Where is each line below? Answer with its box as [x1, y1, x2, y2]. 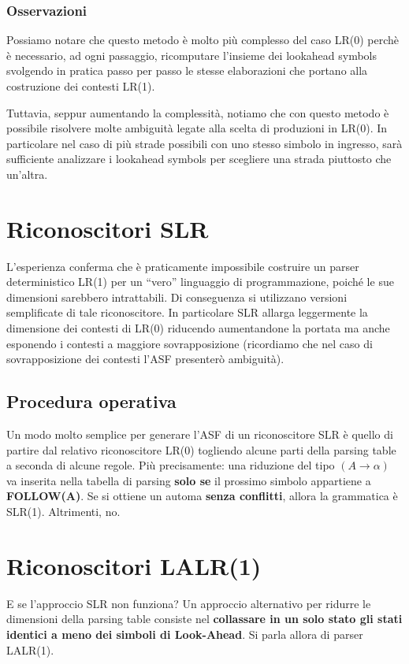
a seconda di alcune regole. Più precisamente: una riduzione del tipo [6, 457, 335, 473]
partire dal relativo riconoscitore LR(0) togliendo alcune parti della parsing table [6, 441, 396, 458]
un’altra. [6, 165, 48, 182]
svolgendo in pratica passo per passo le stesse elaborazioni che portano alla [6, 62, 368, 79]
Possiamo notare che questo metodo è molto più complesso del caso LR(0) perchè [6, 32, 400, 48]
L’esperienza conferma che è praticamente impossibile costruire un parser [6, 258, 359, 274]
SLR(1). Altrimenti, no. [6, 503, 121, 520]
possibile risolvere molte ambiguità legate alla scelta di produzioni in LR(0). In [6, 120, 388, 136]
